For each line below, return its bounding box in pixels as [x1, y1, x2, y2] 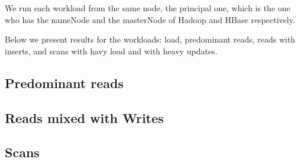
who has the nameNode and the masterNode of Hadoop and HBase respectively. [5, 13, 295, 25]
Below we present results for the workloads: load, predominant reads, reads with [5, 33, 295, 46]
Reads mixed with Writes [5, 108, 164, 127]
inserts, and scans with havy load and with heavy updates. [5, 44, 218, 57]
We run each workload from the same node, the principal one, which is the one [5, 2, 291, 14]
